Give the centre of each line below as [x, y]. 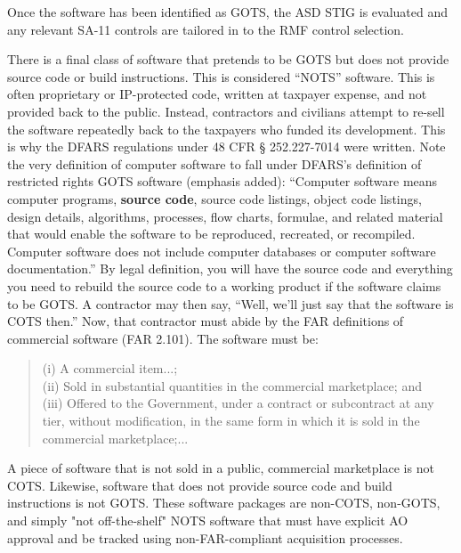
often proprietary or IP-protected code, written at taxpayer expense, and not [217, 94]
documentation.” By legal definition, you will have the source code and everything [230, 268]
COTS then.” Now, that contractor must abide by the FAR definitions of [206, 321]
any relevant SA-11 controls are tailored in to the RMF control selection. [206, 29]
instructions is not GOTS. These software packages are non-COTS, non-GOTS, [224, 503]
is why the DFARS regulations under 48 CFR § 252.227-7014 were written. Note [226, 146]
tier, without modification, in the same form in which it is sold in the [231, 421]
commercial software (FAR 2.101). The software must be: [163, 338]
